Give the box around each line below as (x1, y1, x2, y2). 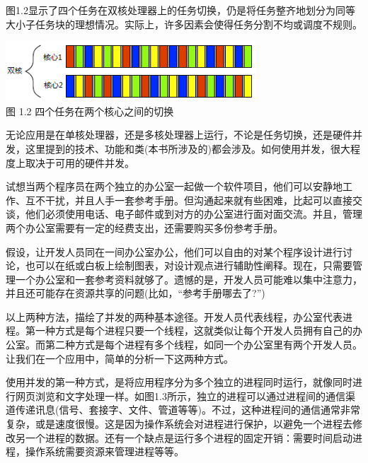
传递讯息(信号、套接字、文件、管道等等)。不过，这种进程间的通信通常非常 (15, 402, 360, 417)
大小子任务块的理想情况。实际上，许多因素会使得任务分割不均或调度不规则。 (6, 16, 362, 31)
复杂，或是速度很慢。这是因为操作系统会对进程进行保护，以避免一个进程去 (6, 416, 352, 431)
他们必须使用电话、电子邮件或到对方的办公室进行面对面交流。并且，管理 (25, 206, 362, 221)
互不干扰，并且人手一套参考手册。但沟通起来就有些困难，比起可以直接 (25, 192, 352, 207)
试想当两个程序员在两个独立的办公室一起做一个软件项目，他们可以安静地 (6, 179, 343, 194)
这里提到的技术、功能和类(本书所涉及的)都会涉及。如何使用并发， (25, 141, 330, 156)
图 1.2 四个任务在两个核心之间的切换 (6, 103, 174, 118)
